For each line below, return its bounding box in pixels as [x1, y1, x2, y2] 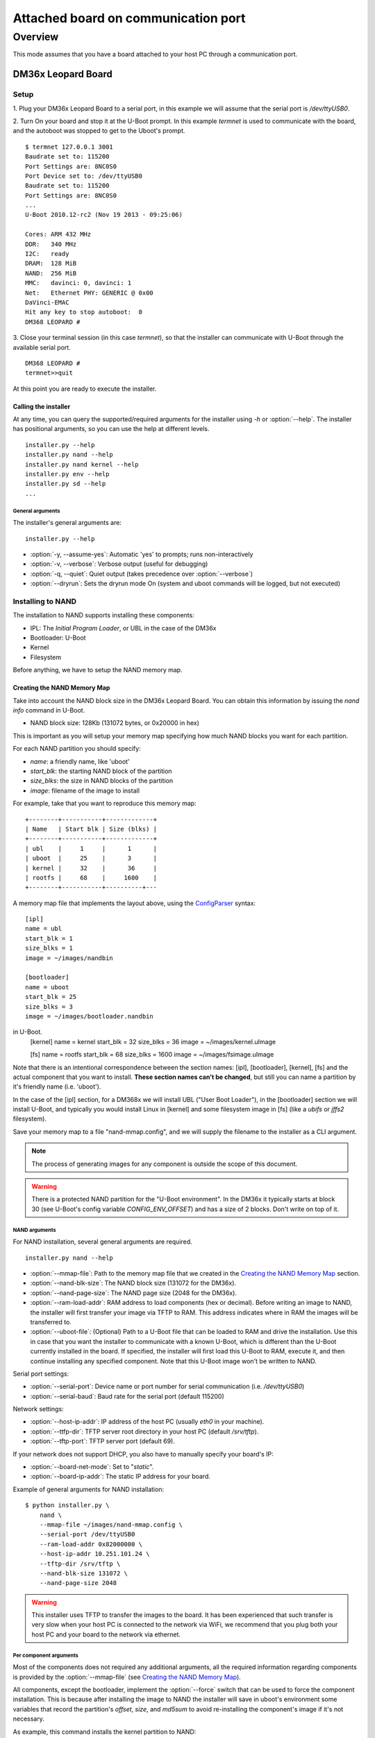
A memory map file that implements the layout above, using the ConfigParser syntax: [12, 899, 256, 907]
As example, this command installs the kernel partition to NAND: [12, 1728, 197, 1736]
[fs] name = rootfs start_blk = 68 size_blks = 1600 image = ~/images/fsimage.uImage [30, 1050, 274, 1059]
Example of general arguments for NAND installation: [12, 1485, 165, 1493]
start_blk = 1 [25, 934, 73, 942]
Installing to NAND [12, 596, 76, 606]
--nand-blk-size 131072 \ [39, 1569, 128, 1577]
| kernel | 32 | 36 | [25, 864, 158, 872]
